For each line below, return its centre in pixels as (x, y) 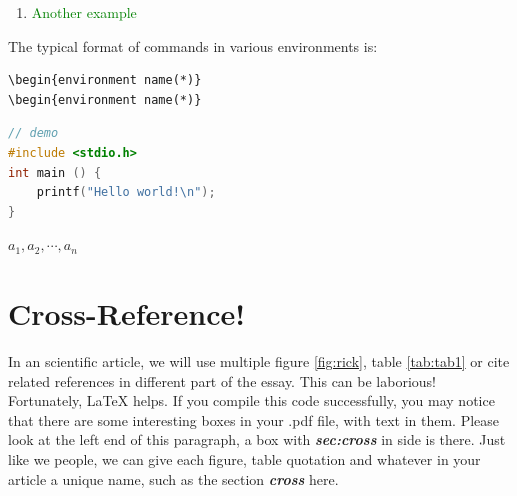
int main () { (55, 172)
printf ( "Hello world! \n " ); (126, 192)
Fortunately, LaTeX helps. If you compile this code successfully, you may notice (251, 400)
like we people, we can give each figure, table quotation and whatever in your (244, 459)
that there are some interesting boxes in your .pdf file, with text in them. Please (254, 419)
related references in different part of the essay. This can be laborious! (222, 380)
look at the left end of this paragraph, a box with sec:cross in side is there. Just (257, 439)
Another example (84, 12)
